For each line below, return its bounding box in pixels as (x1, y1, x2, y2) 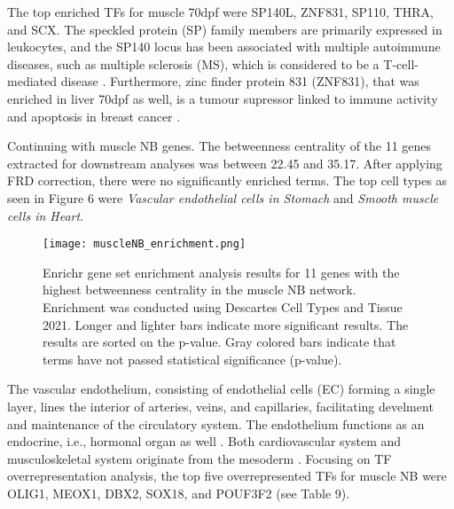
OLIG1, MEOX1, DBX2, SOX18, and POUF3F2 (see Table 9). (7, 483, 350, 502)
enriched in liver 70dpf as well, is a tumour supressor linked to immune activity (7, 89, 438, 107)
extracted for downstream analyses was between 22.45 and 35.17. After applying (7, 153, 442, 172)
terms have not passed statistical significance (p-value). (43, 349, 342, 368)
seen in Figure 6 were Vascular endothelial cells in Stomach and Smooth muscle (7, 188, 439, 207)
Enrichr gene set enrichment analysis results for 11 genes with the (43, 262, 400, 281)
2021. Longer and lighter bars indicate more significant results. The (43, 315, 409, 333)
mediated (7, 72, 57, 90)
